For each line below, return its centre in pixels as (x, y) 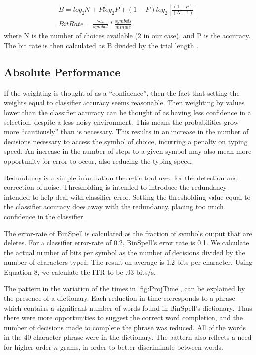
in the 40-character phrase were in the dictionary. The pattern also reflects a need (128, 337)
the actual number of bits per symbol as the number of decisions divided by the (125, 252)
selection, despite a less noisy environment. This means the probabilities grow (121, 122)
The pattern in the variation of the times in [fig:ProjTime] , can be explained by (125, 288)
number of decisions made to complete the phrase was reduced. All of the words (125, 327)
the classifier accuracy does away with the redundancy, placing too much (114, 207)
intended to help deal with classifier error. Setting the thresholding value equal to (127, 197)
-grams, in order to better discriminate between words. (141, 347)
